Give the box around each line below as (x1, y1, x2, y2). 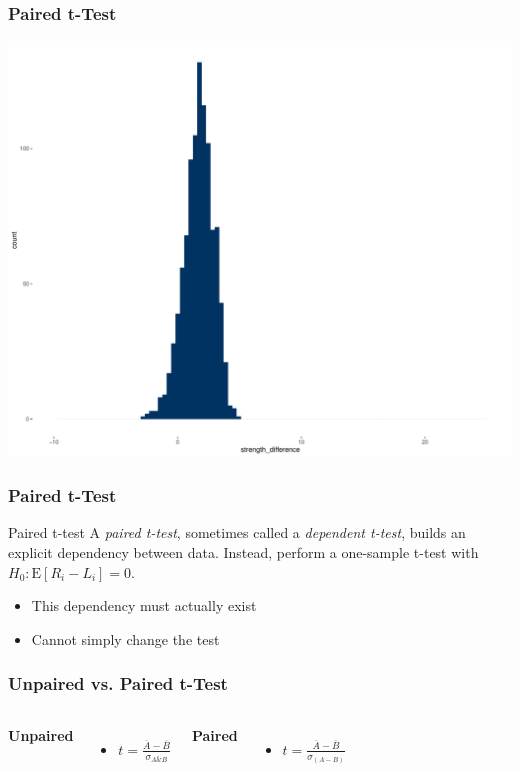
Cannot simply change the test (31, 628, 220, 649)
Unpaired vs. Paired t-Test (8, 671, 228, 696)
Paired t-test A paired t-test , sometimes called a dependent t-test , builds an (8, 522, 466, 543)
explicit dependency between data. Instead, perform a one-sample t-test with (8, 542, 479, 563)
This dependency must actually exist (31, 595, 257, 616)
